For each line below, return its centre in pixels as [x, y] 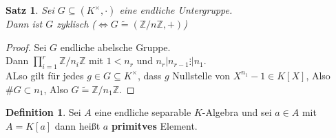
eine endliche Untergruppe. [176, 10]
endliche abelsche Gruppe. [115, 47]
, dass [149, 75]
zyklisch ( [76, 23]
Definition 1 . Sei [43, 112]
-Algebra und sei [237, 112]
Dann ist [24, 23]
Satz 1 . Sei [30, 10]
